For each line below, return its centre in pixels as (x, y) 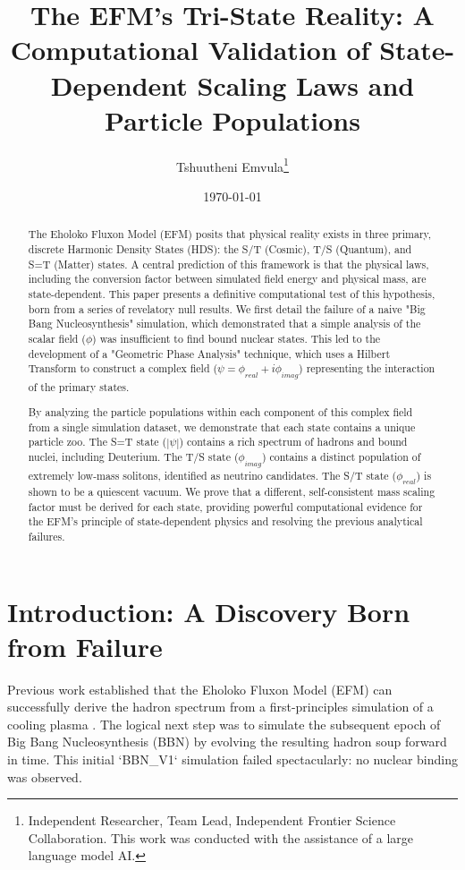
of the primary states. (79, 386)
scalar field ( (57, 338)
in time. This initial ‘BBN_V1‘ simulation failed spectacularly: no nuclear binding (232, 759)
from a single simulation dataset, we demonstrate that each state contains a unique (222, 426)
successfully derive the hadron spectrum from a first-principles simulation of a (220, 707)
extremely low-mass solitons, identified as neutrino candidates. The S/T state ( (212, 475)
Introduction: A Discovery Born (209, 611)
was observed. (45, 776)
